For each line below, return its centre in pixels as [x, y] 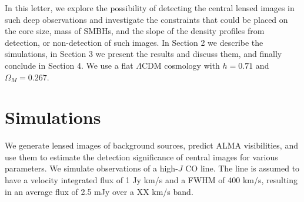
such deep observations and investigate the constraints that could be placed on [146, 19]
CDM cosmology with [181, 65]
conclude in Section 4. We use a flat [69, 65]
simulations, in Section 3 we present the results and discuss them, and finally [143, 54]
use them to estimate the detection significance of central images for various [141, 156]
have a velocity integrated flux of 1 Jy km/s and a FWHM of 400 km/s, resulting [151, 180]
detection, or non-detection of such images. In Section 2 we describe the [134, 42]
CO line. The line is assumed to [243, 168]
